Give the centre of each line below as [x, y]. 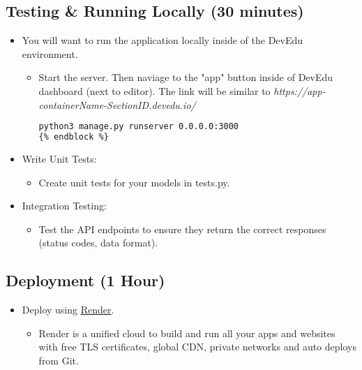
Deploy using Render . [68, 310]
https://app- [300, 90]
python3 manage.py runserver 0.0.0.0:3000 [138, 127]
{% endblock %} [74, 137]
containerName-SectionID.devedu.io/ [117, 104]
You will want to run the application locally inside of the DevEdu [163, 40]
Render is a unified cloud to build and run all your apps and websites [187, 333]
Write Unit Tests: [59, 158]
